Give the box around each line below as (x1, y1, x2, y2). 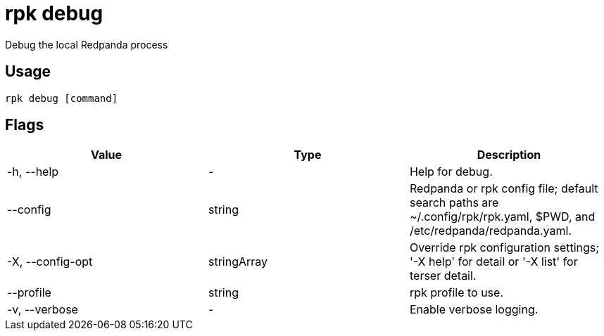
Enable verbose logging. (409, 302, 539, 317)
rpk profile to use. (409, 285, 503, 300)
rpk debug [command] (5, 92, 118, 104)
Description (477, 148, 541, 162)
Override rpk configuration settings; (409, 240, 600, 255)
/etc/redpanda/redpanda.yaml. (409, 224, 572, 238)
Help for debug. (409, 164, 493, 179)
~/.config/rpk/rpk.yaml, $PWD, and (409, 209, 596, 224)
